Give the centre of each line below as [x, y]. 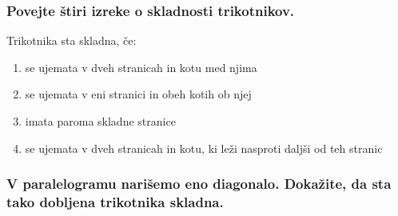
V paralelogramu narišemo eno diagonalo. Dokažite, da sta [199, 184]
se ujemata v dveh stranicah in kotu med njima [141, 67]
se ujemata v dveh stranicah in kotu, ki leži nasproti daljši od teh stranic [204, 148]
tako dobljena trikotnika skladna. [115, 202]
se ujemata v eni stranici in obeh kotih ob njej [138, 94]
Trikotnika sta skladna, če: [72, 40]
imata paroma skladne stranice [100, 121]
